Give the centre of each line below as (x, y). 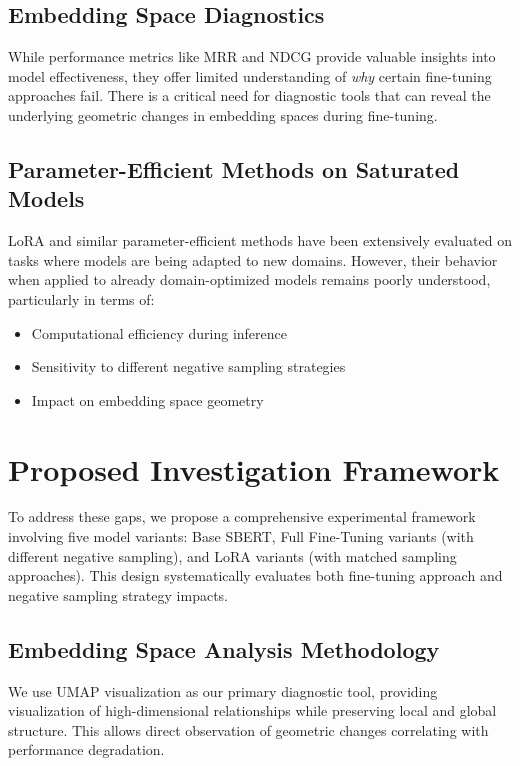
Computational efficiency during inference (159, 332)
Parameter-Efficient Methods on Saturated (234, 168)
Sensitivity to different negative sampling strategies (188, 366)
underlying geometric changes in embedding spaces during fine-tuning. (223, 114)
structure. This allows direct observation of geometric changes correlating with (248, 729)
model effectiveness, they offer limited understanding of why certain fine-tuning (250, 75)
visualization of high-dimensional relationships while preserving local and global (252, 710)
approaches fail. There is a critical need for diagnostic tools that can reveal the (249, 95)
